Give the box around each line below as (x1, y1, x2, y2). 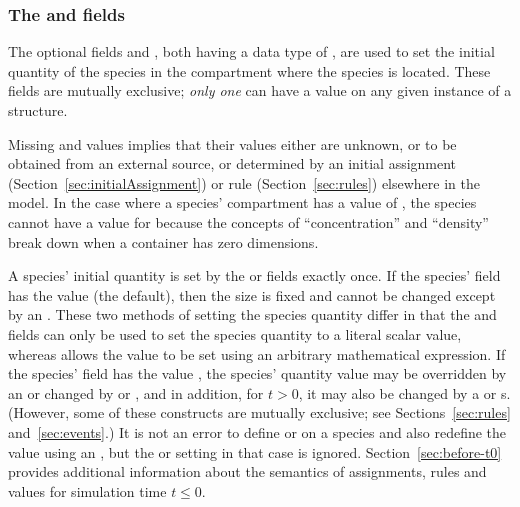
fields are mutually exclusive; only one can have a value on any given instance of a (8, 80, 512, 101)
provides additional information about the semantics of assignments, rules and (8, 461, 487, 482)
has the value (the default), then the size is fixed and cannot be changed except (8, 284, 496, 305)
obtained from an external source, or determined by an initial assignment (8, 153, 457, 174)
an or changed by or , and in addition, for (8, 382, 264, 403)
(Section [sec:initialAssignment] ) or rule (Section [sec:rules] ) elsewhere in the (8, 172, 480, 193)
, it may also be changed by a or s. (298, 382, 511, 403)
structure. (8, 100, 68, 120)
